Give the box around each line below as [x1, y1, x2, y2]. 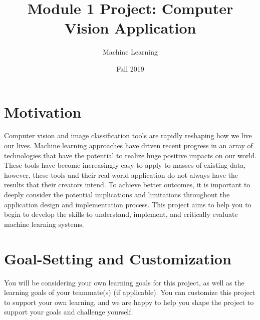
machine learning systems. [4, 218, 84, 229]
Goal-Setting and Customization [4, 248, 231, 268]
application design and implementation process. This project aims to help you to [4, 199, 251, 209]
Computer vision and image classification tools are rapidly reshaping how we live [4, 130, 252, 141]
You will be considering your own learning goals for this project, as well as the [4, 277, 244, 287]
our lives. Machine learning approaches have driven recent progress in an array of [4, 140, 253, 151]
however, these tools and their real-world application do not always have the [4, 169, 238, 180]
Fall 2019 [116, 63, 144, 74]
